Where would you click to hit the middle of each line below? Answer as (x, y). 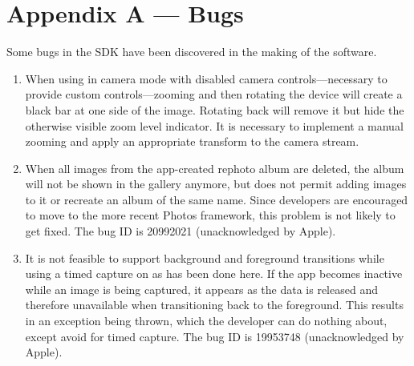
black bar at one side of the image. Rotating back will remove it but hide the (215, 109)
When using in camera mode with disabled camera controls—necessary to (206, 78)
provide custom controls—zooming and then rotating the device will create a (214, 94)
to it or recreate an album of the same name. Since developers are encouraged (217, 199)
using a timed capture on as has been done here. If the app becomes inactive (214, 273)
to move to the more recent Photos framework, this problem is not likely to (210, 215)
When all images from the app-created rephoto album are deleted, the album (215, 168)
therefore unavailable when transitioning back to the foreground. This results (214, 305)
